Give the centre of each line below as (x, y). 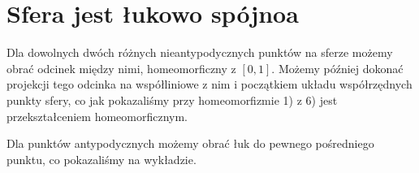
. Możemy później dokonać (337, 68)
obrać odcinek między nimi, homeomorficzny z (121, 68)
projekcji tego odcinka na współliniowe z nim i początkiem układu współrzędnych (209, 84)
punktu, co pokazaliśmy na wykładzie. (102, 159)
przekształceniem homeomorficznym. (97, 116)
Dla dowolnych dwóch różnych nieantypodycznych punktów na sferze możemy (200, 52)
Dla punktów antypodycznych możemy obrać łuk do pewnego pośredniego (190, 143)
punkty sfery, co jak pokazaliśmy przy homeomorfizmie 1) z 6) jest (172, 99)
